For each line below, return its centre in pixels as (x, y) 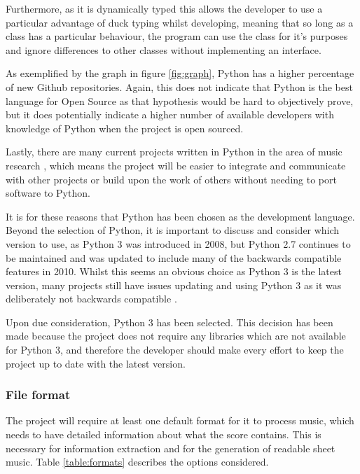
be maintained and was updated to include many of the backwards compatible (174, 257)
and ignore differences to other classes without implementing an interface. (164, 49)
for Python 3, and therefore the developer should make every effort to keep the (175, 350)
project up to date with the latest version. (96, 363)
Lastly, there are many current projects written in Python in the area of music (174, 152)
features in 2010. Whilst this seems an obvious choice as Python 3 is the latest (174, 271)
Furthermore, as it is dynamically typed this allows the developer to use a (164, 8)
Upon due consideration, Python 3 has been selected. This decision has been (169, 322)
